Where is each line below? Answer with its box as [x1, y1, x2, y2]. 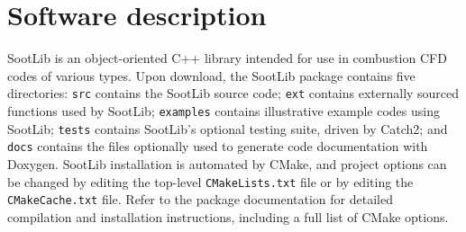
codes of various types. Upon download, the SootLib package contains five [7, 66, 416, 85]
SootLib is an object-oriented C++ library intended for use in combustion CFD [7, 49, 447, 67]
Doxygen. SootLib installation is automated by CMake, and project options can [7, 154, 447, 173]
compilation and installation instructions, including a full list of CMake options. [7, 207, 449, 226]
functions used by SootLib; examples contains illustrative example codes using [7, 101, 440, 120]
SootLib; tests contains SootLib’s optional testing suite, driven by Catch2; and [7, 119, 448, 138]
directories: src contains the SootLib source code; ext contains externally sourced [7, 84, 460, 103]
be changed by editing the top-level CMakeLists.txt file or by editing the [7, 172, 414, 191]
